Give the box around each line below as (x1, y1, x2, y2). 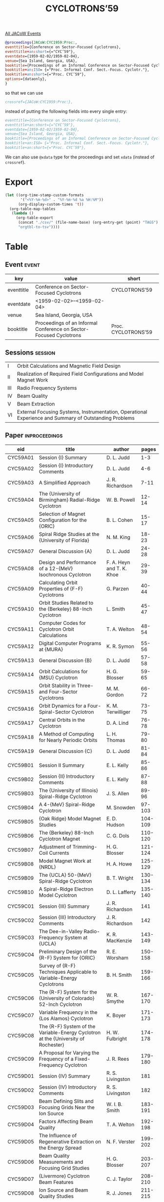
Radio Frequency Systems (17, 384, 77, 391)
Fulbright (106, 1035, 127, 1042)
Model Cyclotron (39, 892, 77, 898)
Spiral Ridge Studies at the (39, 531, 100, 537)
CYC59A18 (7, 734, 34, 741)
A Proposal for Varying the (39, 1049, 100, 1056)
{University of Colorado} (39, 995, 95, 1001)
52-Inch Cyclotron (39, 1001, 82, 1008)
